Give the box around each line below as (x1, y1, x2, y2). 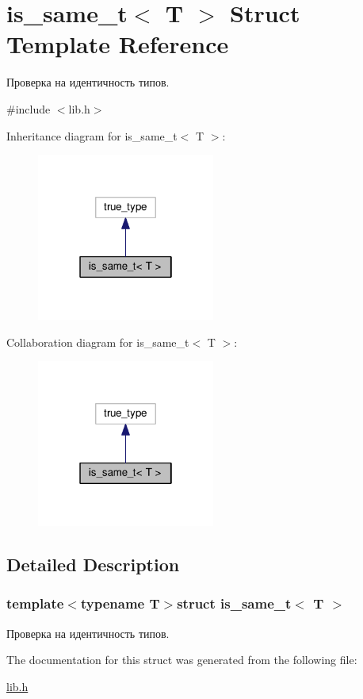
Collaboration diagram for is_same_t (6, 333, 189, 350)
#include (6, 100, 51, 117)
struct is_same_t (177, 593, 292, 613)
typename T (80, 593, 160, 613)
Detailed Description (6, 552, 180, 577)
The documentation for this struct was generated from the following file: (6, 651, 357, 668)
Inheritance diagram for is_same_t (6, 127, 178, 144)
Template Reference (6, 28, 229, 60)
